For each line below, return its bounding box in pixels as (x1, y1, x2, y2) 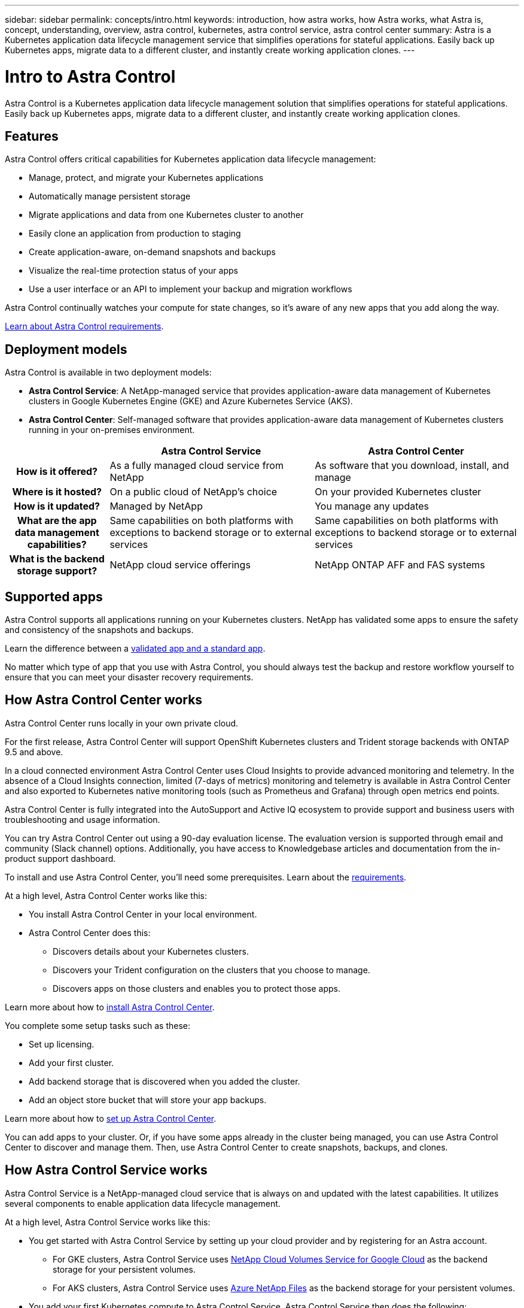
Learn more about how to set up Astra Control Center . (5, 1113, 217, 1124)
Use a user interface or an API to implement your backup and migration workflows (29, 284, 352, 295)
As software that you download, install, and (315, 459, 509, 472)
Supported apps (5, 589, 103, 604)
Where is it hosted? (12, 486, 102, 498)
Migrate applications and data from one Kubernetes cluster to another (29, 210, 304, 220)
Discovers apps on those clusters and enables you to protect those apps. (53, 983, 340, 994)
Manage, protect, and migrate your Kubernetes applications (29, 172, 264, 183)
